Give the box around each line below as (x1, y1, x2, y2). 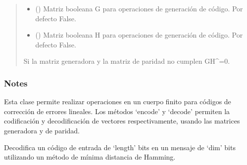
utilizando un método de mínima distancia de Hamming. (4, 152, 176, 162)
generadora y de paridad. (4, 125, 80, 135)
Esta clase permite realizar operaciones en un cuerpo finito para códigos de (4, 96, 231, 107)
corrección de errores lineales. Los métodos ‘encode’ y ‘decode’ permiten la (4, 106, 230, 116)
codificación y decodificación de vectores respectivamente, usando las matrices (4, 116, 240, 126)
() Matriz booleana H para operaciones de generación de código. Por (35, 30, 243, 40)
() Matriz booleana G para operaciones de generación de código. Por (35, 3, 243, 13)
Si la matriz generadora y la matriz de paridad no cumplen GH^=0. (23, 56, 230, 66)
